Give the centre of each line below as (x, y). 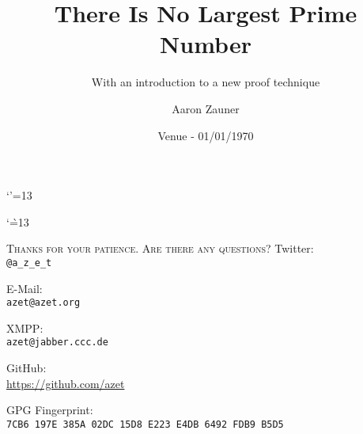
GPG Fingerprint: (50, 410)
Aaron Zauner (206, 108)
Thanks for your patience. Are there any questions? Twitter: (160, 248)
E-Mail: (25, 288)
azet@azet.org (43, 303)
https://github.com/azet (66, 383)
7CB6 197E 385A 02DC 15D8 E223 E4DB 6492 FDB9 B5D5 (145, 424)
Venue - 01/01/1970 (206, 135)
